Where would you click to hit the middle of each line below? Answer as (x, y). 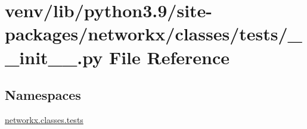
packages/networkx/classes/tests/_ (153, 34)
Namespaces (43, 95)
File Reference (169, 57)
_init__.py (54, 57)
